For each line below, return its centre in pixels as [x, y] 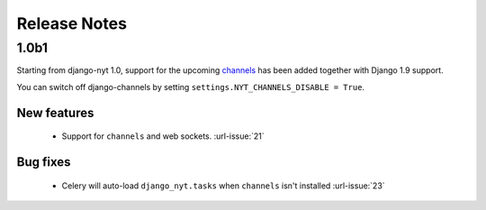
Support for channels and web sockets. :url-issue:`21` [163, 136]
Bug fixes [44, 162]
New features [55, 113]
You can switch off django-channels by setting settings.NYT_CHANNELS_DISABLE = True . [190, 87]
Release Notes [72, 23]
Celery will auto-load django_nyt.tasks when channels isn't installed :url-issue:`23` [224, 186]
